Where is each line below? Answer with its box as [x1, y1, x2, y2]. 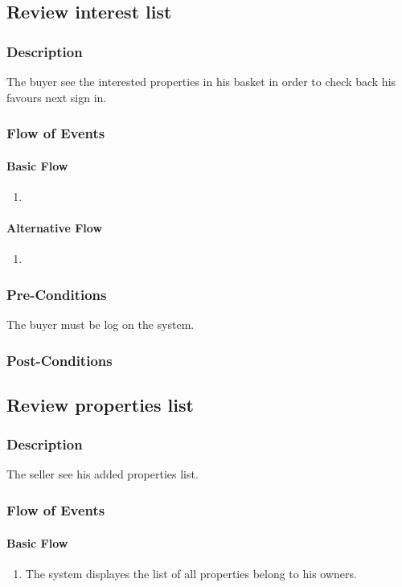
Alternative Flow [6, 220, 103, 236]
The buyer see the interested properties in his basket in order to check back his [6, 73, 396, 89]
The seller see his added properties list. [6, 466, 199, 482]
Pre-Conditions [6, 284, 107, 304]
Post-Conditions [6, 350, 113, 370]
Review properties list [6, 392, 194, 417]
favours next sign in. [6, 88, 107, 105]
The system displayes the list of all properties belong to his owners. [25, 564, 357, 581]
